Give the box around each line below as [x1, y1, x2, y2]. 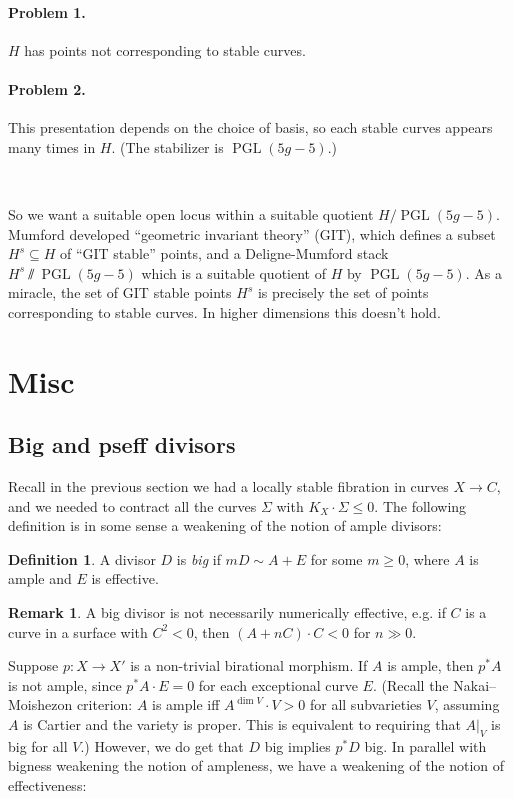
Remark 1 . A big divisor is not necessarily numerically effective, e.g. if [8, 602, 446, 623]
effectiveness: [8, 775, 87, 796]
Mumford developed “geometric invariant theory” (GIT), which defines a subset [8, 223, 496, 244]
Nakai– [453, 674, 497, 695]
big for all [8, 735, 68, 756]
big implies [264, 735, 331, 756]
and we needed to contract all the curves [8, 495, 257, 516]
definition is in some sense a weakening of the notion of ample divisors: [8, 515, 442, 536]
